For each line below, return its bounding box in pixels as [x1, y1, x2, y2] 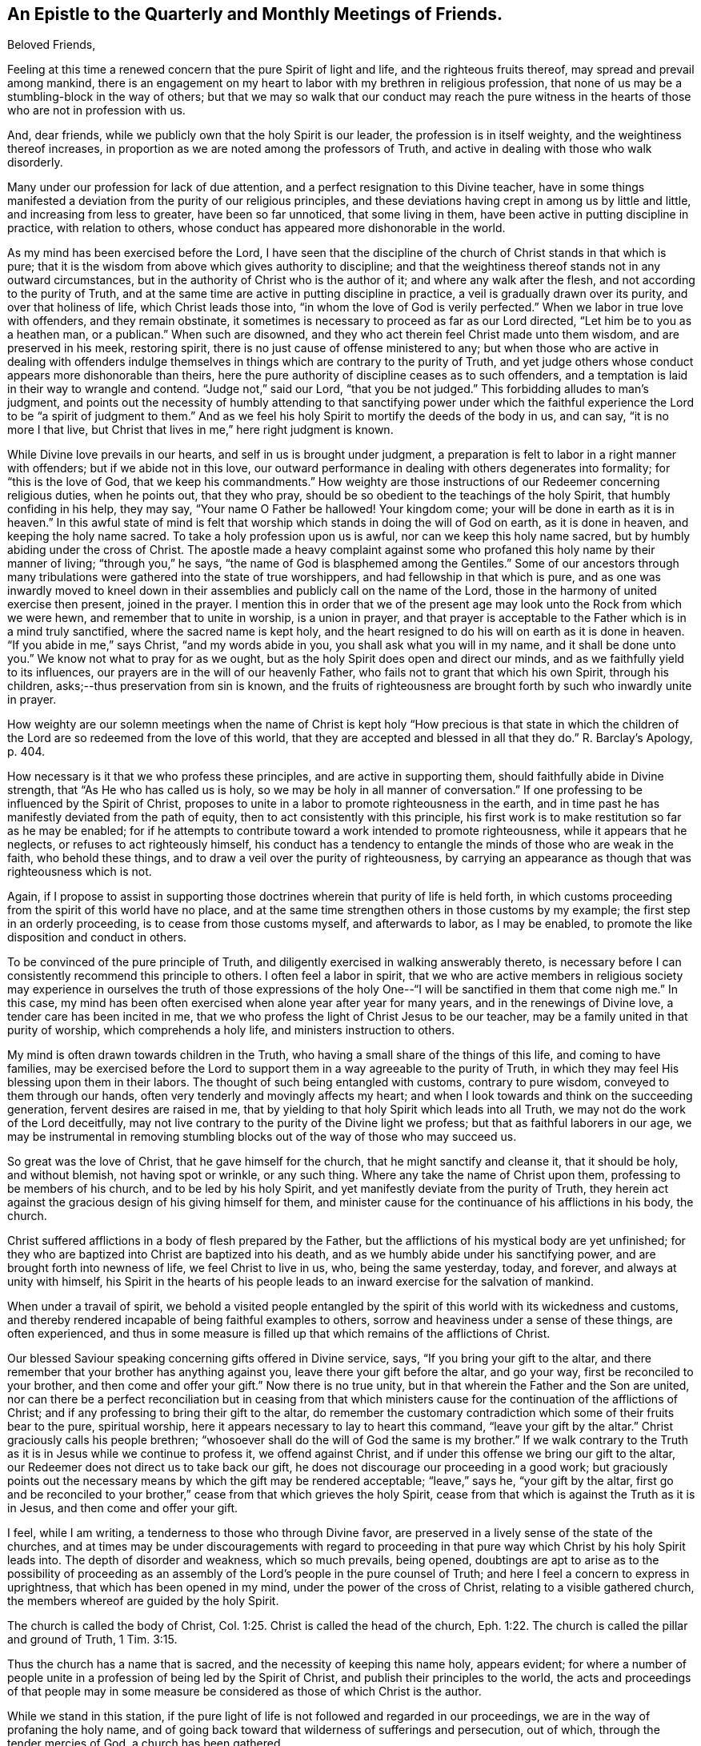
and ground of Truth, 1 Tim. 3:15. [7, 1632, 178, 1647]
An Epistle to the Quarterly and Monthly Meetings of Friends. [7, 4, 503, 24]
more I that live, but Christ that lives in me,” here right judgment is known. [7, 423, 394, 437]
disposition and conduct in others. [7, 930, 187, 945]
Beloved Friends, [7, 38, 96, 52]
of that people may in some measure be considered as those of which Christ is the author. [7, 1684, 482, 1699]
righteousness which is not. [7, 865, 152, 879]
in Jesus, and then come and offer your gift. [7, 1501, 238, 1515]
